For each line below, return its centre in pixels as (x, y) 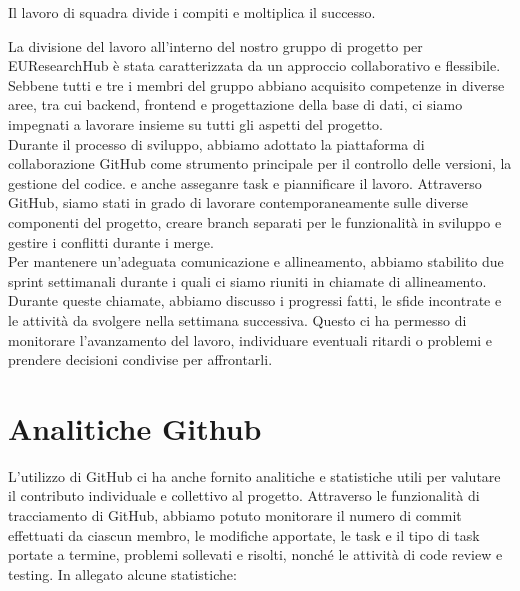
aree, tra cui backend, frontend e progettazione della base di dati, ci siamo (235, 104)
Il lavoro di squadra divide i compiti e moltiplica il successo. (192, 12)
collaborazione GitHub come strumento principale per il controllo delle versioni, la (260, 163)
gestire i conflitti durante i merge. (111, 241)
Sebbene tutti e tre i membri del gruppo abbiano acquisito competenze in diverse (256, 84)
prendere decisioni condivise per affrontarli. (140, 359)
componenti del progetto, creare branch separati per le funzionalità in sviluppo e (255, 221)
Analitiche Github (135, 427)
